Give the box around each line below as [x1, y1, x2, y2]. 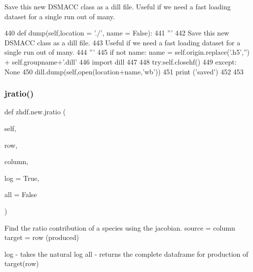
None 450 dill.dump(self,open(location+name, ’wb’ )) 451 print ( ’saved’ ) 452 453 [4, 66, 244, 76]
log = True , [4, 172, 39, 183]
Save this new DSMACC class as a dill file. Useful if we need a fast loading [4, 1, 231, 11]
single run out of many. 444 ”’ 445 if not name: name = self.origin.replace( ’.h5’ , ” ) [4, 47, 250, 57]
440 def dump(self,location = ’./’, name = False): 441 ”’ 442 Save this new [4, 28, 229, 38]
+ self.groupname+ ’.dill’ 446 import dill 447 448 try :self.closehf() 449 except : [4, 56, 237, 67]
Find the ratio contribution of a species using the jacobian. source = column [4, 222, 235, 233]
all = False [4, 189, 37, 200]
